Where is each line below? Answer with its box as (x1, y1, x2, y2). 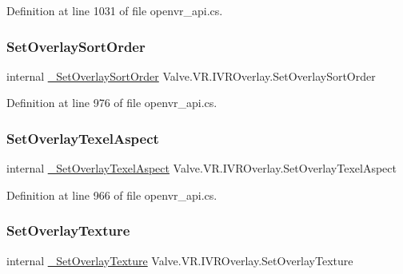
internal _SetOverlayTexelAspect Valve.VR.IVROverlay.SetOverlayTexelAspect (6, 160, 397, 177)
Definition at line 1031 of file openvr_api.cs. (6, 2, 223, 18)
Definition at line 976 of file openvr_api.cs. (6, 94, 217, 111)
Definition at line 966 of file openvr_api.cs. (6, 186, 217, 203)
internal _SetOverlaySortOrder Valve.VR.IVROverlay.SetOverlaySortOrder (6, 67, 376, 84)
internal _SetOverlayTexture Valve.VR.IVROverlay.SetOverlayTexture (6, 252, 353, 268)
